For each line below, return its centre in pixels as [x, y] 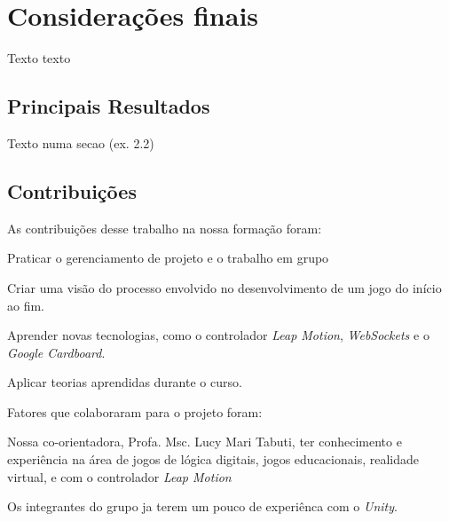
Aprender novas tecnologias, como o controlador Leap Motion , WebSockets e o [218, 335]
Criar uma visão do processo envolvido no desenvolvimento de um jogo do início [224, 287]
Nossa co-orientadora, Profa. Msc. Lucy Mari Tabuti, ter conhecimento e [205, 442]
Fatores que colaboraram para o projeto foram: [135, 411]
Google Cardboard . [56, 352]
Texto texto [39, 58]
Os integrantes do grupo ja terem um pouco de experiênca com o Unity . [202, 506]
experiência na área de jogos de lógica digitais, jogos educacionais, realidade [213, 459]
